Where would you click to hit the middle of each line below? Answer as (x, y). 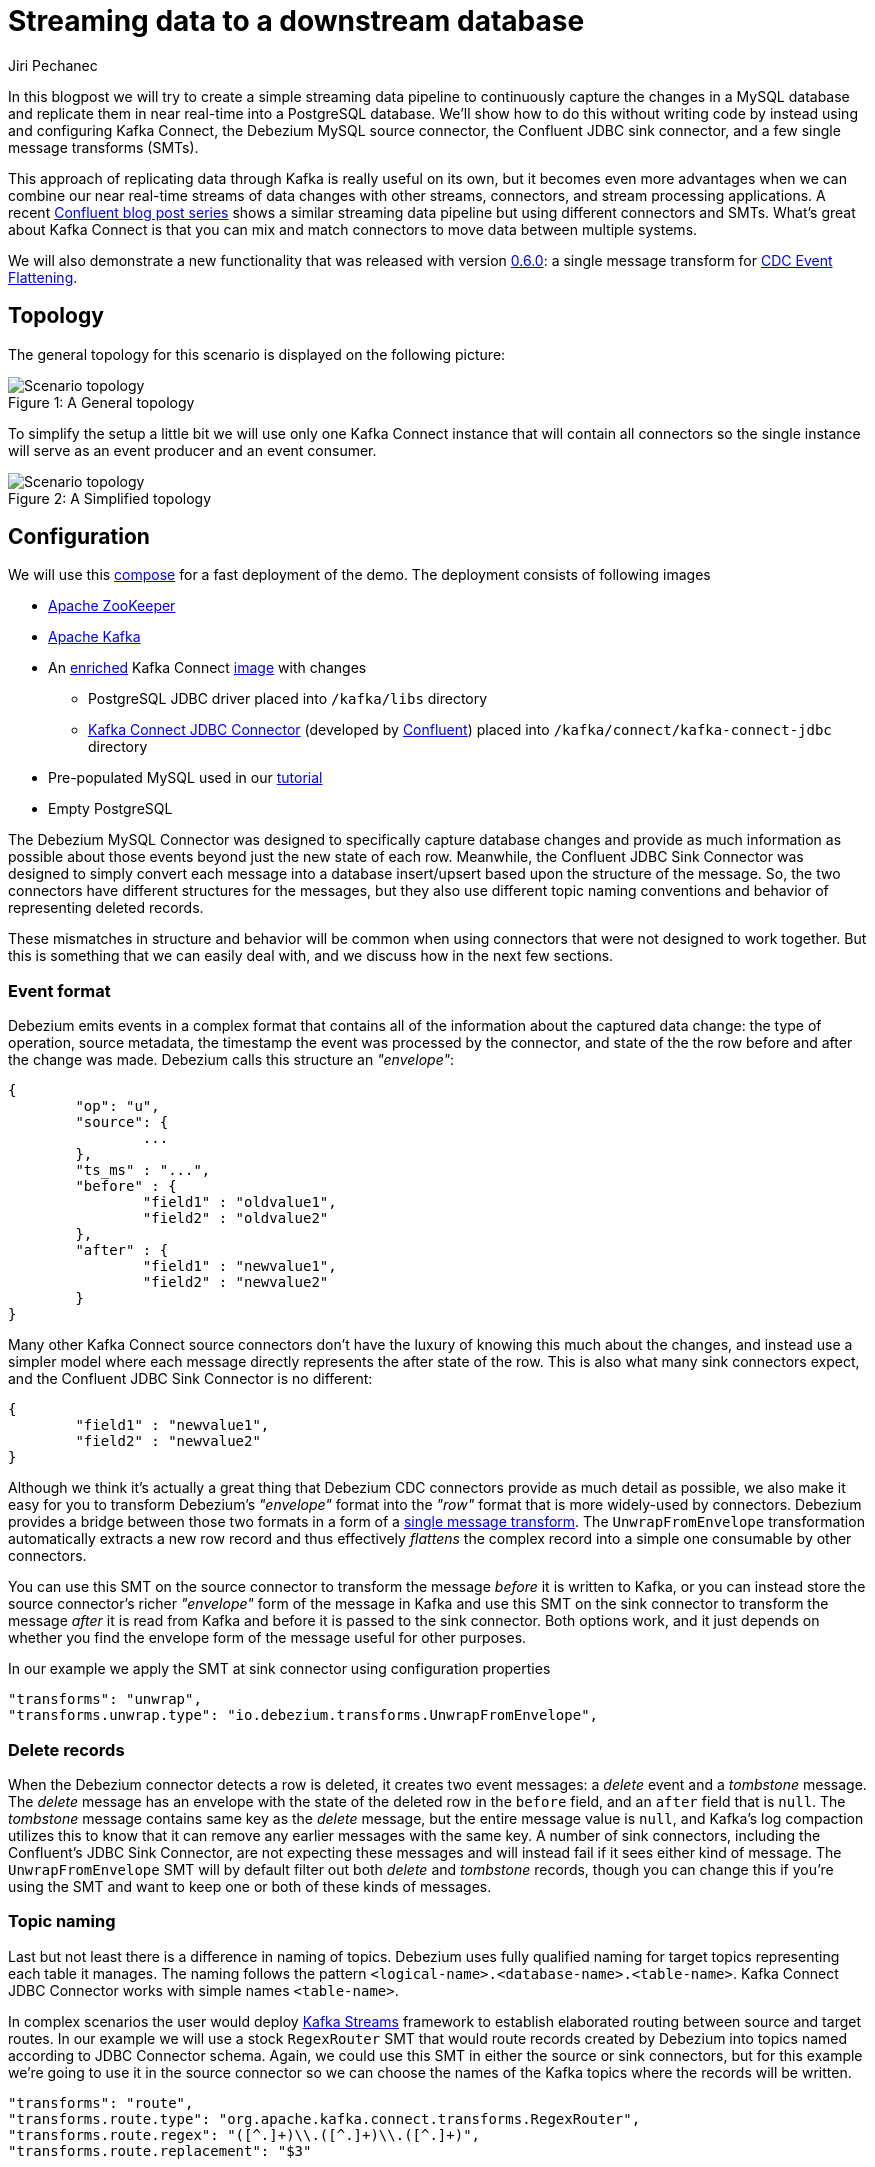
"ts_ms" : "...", (143, 1170)
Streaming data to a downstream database (296, 21)
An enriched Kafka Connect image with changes (207, 668)
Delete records (66, 1749)
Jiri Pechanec (53, 65)
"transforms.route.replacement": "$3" (160, 2150)
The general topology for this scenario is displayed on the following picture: (257, 354)
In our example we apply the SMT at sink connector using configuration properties (279, 1669)
